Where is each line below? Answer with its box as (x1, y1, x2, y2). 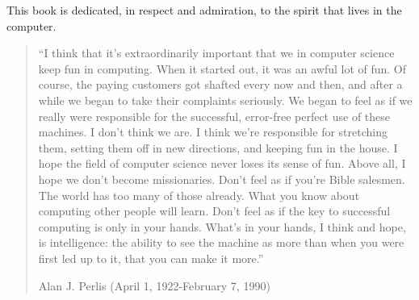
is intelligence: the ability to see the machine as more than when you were (38, 234, 404, 251)
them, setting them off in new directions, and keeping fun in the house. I (38, 139, 398, 156)
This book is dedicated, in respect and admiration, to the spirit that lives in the (6, 2, 402, 18)
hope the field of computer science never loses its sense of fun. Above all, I (38, 155, 406, 172)
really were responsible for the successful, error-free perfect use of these (38, 107, 391, 124)
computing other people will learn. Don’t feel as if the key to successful (38, 202, 391, 219)
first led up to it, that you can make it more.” (38, 249, 264, 266)
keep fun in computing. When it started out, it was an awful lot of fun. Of (38, 60, 407, 77)
